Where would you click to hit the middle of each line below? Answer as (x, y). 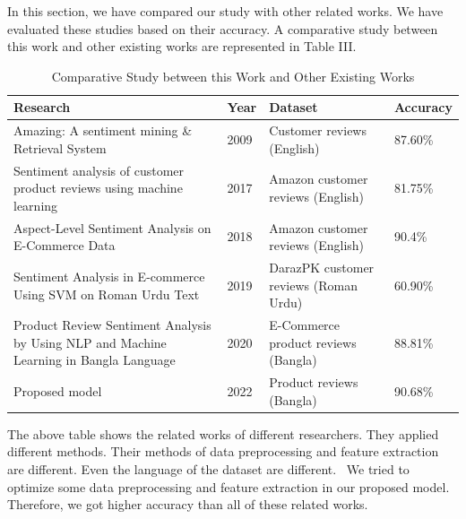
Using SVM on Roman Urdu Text (107, 294)
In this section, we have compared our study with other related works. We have (225, 11)
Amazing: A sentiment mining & (103, 130)
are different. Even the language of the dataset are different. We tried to (208, 469)
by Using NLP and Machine (90, 342)
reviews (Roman (313, 285)
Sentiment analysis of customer (99, 170)
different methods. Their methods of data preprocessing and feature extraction (223, 451)
